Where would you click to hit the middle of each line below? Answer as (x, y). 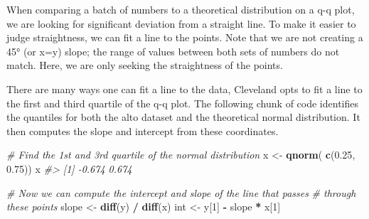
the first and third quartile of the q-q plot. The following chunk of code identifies (182, 103)
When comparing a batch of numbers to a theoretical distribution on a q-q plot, (181, 9)
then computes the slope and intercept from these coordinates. (143, 130)
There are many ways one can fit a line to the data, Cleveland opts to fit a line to (184, 89)
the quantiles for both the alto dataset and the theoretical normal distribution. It (183, 117)
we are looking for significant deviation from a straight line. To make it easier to (181, 23)
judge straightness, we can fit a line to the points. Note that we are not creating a (185, 37)
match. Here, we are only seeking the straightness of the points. (145, 65)
